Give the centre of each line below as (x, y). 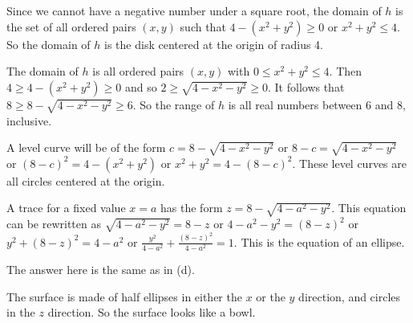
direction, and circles (350, 296)
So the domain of (49, 44)
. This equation (369, 208)
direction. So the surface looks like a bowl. (152, 312)
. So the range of (174, 104)
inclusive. (29, 120)
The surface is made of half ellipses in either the (124, 296)
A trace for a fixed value (66, 208)
